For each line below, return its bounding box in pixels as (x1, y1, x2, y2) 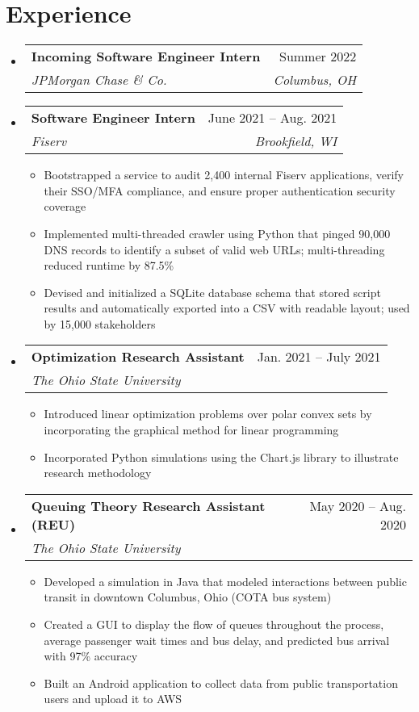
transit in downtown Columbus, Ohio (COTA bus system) (44, 588, 332, 605)
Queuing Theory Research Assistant (31, 496, 266, 515)
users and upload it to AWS (44, 690, 182, 707)
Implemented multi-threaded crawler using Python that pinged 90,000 (44, 224, 391, 241)
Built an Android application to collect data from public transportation (44, 674, 398, 691)
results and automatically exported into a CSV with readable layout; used (44, 299, 410, 316)
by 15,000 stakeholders (44, 315, 156, 332)
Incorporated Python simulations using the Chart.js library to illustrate (44, 448, 399, 465)
